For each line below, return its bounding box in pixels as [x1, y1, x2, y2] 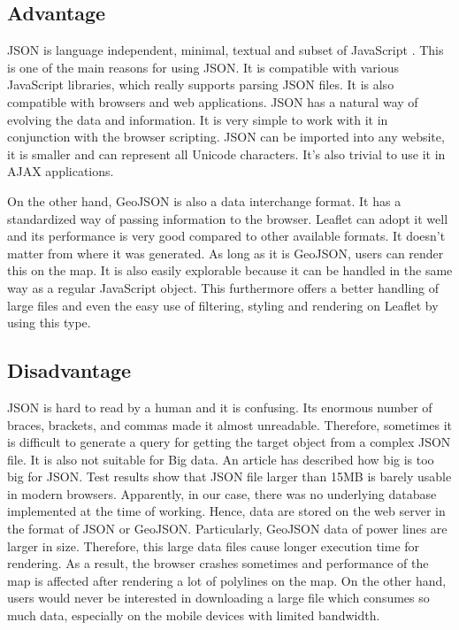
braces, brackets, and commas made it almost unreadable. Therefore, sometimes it [7, 415, 453, 434]
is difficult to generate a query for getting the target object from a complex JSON [7, 433, 451, 451]
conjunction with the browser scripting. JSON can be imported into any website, [7, 127, 445, 146]
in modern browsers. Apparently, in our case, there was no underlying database [7, 484, 437, 503]
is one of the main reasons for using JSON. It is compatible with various [7, 58, 399, 76]
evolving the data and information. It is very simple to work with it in [7, 110, 388, 128]
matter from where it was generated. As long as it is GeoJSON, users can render [7, 243, 444, 262]
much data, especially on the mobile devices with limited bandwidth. [7, 606, 380, 625]
